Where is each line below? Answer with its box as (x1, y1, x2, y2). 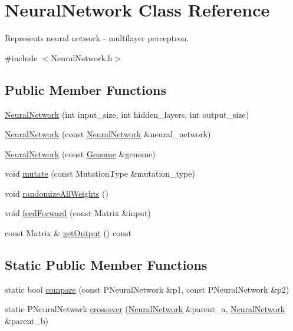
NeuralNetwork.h (51, 51, 113, 64)
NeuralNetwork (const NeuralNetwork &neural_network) (5, 128, 211, 140)
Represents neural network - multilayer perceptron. (5, 32, 189, 44)
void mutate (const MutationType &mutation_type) (5, 167, 195, 180)
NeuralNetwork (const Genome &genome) (5, 147, 156, 160)
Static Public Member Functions (5, 256, 208, 274)
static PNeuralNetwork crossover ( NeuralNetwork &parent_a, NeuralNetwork (5, 303, 285, 315)
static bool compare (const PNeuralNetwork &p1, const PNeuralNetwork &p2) (5, 283, 289, 295)
